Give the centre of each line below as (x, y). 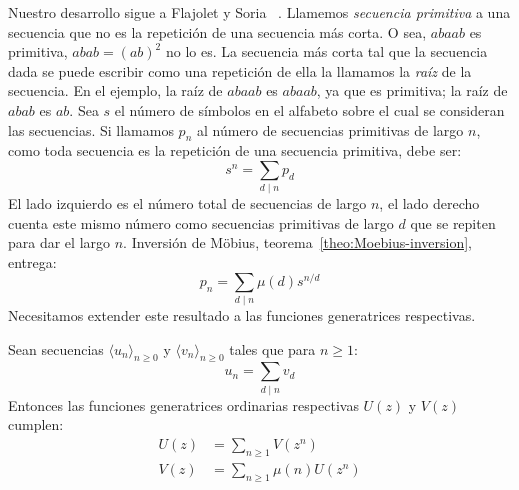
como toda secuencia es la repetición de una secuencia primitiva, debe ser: (235, 150)
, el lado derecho (429, 203)
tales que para (272, 348)
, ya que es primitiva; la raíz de (412, 90)
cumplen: (36, 424)
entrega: (32, 262)
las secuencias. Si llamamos (91, 129)
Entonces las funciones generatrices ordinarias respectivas (183, 404)
